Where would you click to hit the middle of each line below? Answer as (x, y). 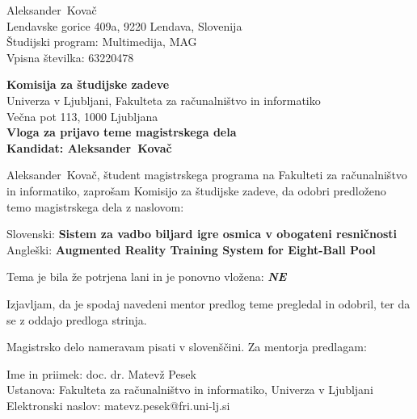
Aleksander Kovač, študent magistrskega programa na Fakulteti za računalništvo (207, 175)
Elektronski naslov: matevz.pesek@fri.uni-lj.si (118, 405)
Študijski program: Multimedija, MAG (102, 42)
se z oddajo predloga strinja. (77, 319)
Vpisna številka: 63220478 (70, 57)
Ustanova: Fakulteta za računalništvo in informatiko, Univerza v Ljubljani (190, 390)
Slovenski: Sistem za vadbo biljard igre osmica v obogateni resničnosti (202, 234)
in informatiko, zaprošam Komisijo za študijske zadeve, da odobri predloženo (196, 190)
